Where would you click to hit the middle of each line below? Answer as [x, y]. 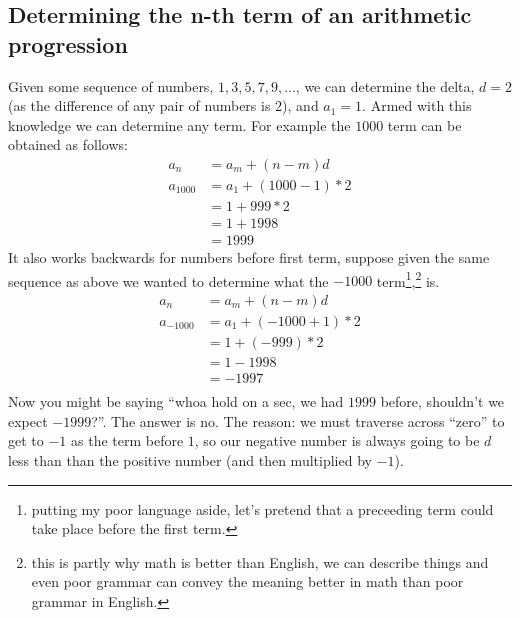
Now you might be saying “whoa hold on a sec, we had [176, 401]
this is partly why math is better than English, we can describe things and [260, 561]
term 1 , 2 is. [408, 279]
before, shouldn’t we [442, 401]
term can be [424, 124]
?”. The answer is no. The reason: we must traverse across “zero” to [298, 420]
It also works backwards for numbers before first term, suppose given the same [249, 257]
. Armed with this [417, 105]
